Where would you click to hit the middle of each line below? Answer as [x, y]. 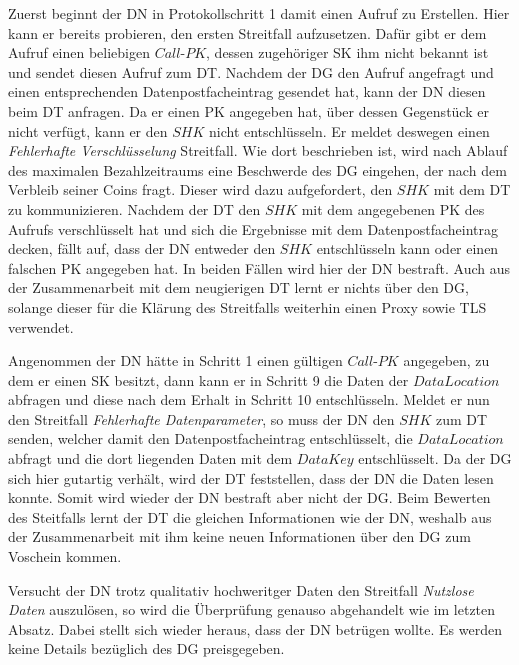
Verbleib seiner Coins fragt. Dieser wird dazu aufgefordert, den [200, 189]
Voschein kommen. [65, 556]
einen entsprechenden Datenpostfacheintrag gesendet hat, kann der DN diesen [247, 91]
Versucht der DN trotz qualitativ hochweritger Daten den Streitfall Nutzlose [241, 589]
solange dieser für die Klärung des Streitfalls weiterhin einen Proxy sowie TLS [247, 306]
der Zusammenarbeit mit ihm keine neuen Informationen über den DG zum [239, 536]
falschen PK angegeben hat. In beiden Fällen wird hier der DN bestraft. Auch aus [259, 267]
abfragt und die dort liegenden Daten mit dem [150, 458]
